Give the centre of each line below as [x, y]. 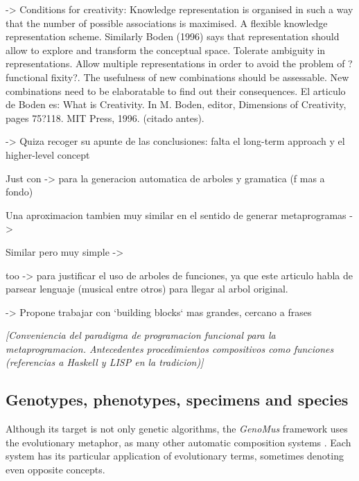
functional [27, 77]
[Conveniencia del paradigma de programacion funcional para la [141, 335]
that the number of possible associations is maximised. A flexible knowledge [167, 23]
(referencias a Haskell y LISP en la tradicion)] [105, 362]
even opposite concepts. [55, 470]
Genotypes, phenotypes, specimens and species [177, 400]
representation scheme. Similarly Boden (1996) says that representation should [173, 36]
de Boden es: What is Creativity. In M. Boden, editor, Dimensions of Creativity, [176, 104]
